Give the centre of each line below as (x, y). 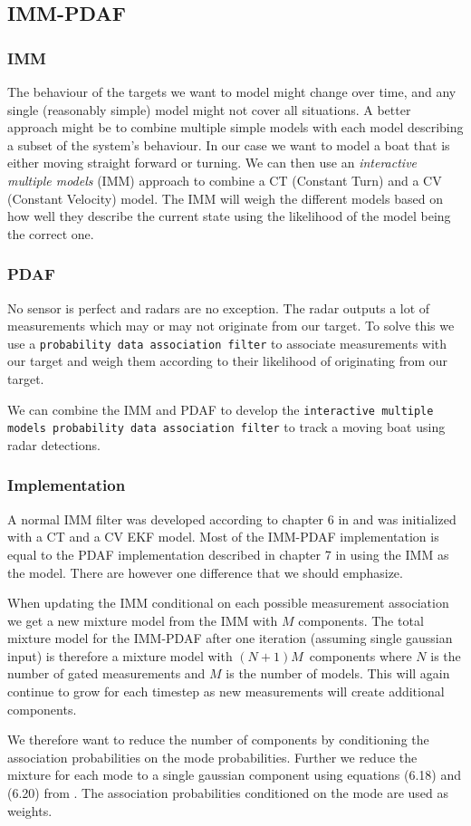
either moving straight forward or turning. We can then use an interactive (212, 163)
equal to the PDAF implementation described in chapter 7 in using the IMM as (228, 554)
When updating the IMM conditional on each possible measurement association (228, 603)
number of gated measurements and (106, 673)
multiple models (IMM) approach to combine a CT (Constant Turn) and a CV (225, 180)
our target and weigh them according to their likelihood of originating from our (228, 361)
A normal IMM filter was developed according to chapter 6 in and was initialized (232, 519)
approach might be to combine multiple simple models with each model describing (235, 127)
